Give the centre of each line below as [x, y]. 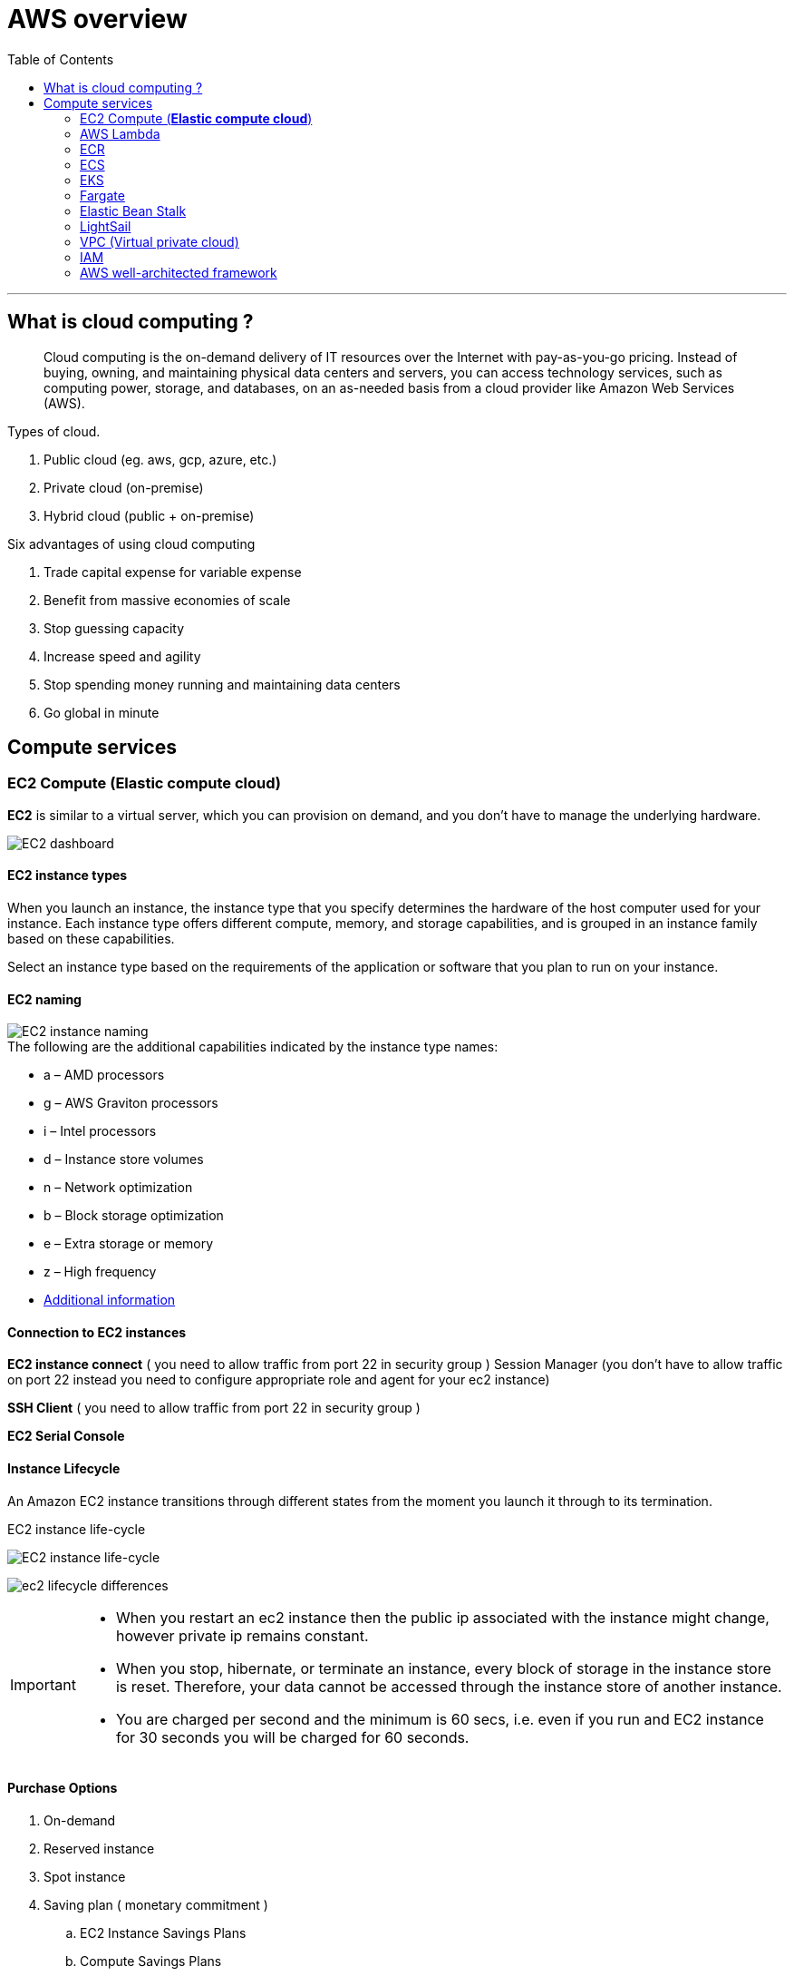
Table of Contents [61, 59]
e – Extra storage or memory [129, 1244]
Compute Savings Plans [151, 1961]
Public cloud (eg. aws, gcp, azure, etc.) [160, 459]
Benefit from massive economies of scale [167, 600]
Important [43, 1684]
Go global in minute [102, 712]
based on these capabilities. [91, 939]
